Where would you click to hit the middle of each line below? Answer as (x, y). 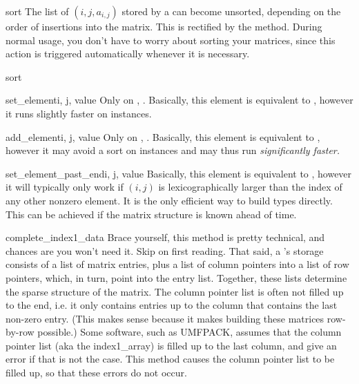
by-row (20, 332)
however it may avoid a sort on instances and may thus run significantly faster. (173, 150)
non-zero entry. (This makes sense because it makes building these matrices (165, 318)
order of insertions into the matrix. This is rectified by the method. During (164, 26)
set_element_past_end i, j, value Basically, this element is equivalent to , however (179, 173)
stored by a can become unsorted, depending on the (231, 11)
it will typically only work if (65, 187)
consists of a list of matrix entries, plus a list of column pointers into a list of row (177, 264)
